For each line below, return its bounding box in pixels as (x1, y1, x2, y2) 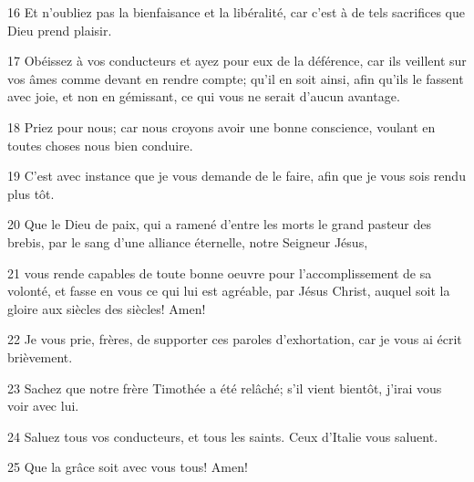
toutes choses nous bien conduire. (7, 135, 193, 154)
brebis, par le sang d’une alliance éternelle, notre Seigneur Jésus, (7, 232, 368, 251)
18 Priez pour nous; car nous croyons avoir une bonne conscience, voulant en (7, 117, 436, 136)
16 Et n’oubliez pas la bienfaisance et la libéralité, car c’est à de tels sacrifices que (7, 3, 465, 21)
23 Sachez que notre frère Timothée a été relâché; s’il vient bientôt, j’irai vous (7, 378, 442, 397)
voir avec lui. (7, 396, 79, 415)
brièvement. (7, 347, 73, 366)
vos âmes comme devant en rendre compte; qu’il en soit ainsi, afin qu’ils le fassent (7, 68, 464, 88)
